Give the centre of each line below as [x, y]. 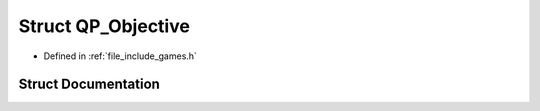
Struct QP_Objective [104, 26]
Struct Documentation [89, 84]
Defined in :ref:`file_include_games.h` [120, 56]
